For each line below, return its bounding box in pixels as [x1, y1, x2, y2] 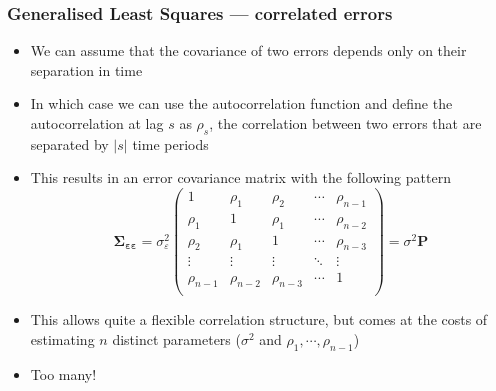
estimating [30, 329, 95, 350]
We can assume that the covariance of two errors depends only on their [30, 40, 467, 61]
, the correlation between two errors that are [209, 113, 482, 133]
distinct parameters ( [112, 329, 241, 350]
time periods [132, 133, 209, 154]
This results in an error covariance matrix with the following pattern [30, 167, 451, 188]
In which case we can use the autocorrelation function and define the [30, 93, 453, 114]
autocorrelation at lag [30, 113, 164, 133]
